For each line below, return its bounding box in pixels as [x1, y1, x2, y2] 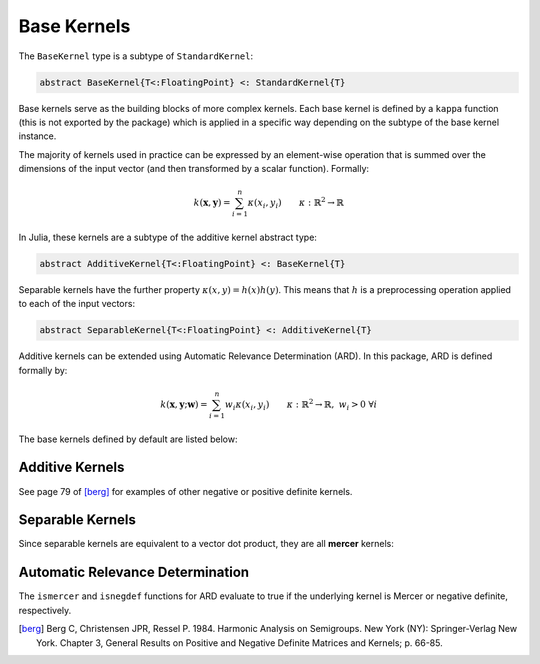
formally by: [18, 364, 68, 376]
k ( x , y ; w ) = [160, 398, 208, 410]
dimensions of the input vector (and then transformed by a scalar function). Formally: [18, 163, 370, 175]
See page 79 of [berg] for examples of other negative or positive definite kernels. [18, 485, 353, 497]
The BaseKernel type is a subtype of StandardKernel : [18, 50, 254, 62]
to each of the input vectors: [18, 298, 135, 310]
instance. [18, 130, 57, 142]
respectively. [18, 604, 72, 616]
